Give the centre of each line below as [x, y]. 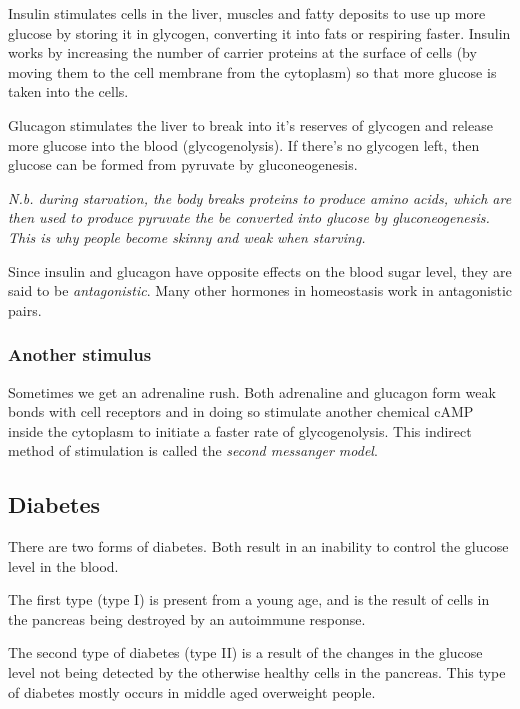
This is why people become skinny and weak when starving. [187, 236]
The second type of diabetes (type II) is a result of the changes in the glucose [245, 652]
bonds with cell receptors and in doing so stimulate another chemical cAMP [241, 411]
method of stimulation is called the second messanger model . [193, 450]
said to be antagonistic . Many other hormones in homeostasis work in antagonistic [260, 290]
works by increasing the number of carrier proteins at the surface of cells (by [242, 52]
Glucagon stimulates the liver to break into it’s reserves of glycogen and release [250, 124]
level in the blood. [63, 565]
